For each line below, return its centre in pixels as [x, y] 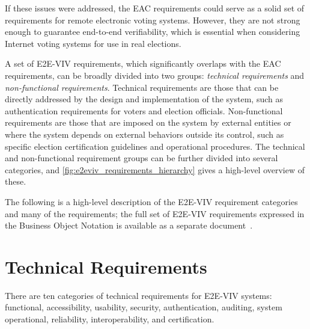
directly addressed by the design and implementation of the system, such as [144, 99]
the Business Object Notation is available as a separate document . [129, 225]
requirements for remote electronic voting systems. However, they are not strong [153, 20]
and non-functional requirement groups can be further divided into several [141, 158]
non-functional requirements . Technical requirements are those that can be [142, 87]
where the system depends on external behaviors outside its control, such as [144, 134]
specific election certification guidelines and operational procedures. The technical [155, 146]
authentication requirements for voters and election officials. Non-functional [144, 110]
